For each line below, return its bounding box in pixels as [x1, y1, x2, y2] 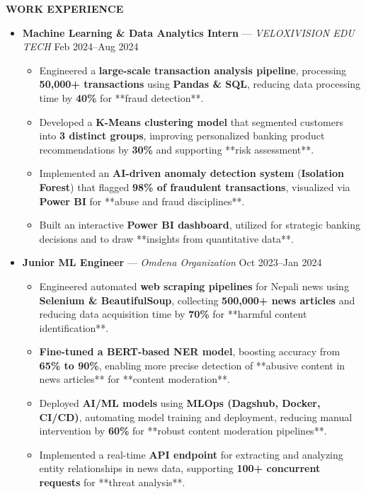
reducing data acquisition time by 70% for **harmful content [39, 306, 307, 321]
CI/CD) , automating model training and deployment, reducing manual [39, 409, 353, 424]
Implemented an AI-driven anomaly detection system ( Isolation [39, 166, 344, 180]
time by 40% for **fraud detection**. [39, 90, 204, 105]
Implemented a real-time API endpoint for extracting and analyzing [39, 447, 343, 461]
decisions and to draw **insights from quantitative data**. [39, 231, 294, 246]
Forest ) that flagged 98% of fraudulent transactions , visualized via [39, 179, 350, 194]
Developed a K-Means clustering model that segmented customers [39, 114, 343, 129]
